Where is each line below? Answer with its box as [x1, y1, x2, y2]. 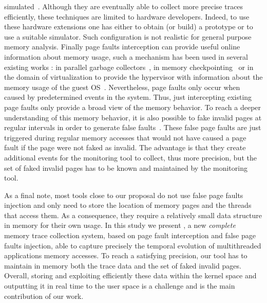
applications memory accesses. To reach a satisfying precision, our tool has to [4, 250, 247, 261]
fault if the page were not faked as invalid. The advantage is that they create [4, 142, 246, 153]
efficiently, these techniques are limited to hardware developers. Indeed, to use [4, 11, 250, 22]
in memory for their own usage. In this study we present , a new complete [4, 220, 236, 230]
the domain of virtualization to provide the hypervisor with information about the [4, 72, 263, 82]
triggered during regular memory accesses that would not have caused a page [4, 132, 246, 142]
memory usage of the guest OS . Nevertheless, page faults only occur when [4, 81, 240, 92]
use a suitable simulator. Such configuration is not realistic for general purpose [4, 31, 252, 42]
